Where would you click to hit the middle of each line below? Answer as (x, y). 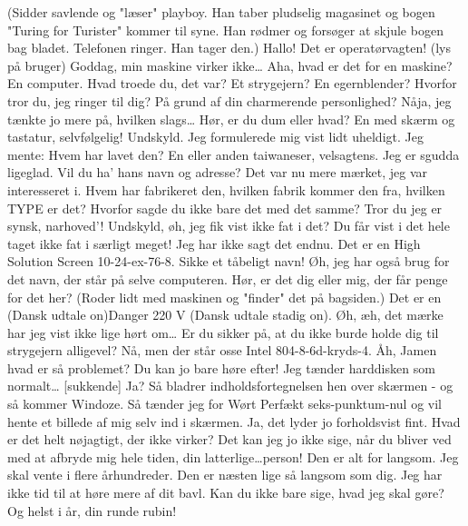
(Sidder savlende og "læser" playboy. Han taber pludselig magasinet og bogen (221, 12)
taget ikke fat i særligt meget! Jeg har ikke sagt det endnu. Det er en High (214, 243)
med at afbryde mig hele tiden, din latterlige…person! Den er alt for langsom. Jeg (233, 457)
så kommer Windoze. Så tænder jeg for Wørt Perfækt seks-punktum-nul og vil (224, 404)
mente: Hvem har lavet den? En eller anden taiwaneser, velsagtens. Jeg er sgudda (234, 154)
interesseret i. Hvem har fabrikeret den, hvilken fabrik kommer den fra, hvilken (226, 189)
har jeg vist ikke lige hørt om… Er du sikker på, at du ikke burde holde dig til (223, 332)
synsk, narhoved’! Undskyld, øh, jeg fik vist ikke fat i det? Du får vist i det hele (229, 226)
